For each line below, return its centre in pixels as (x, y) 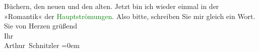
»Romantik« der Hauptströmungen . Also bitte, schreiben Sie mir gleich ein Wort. (130, 16)
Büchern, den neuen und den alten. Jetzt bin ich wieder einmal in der (112, 6)
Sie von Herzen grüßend (41, 26)
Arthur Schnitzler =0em (42, 45)
